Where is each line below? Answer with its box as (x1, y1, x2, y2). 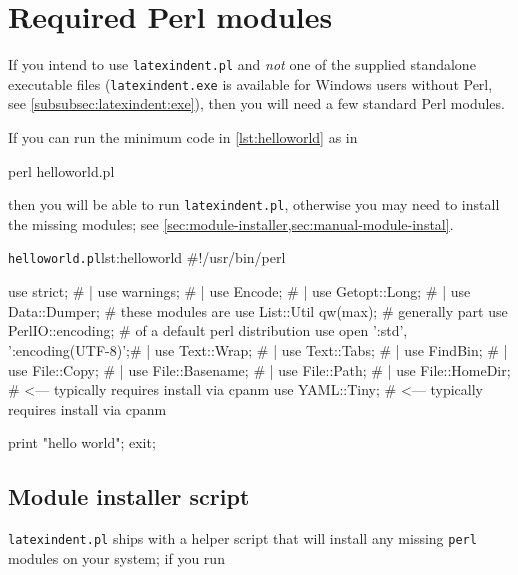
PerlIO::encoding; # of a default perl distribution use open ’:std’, (8, 320, 408, 341)
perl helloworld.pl (8, 160, 115, 181)
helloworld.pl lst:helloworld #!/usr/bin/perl (8, 247, 286, 268)
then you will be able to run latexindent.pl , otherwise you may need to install (8, 194, 500, 215)
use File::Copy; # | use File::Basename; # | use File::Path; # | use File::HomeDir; (8, 359, 511, 380)
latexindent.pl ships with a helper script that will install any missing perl (8, 528, 477, 549)
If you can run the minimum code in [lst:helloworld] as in (8, 127, 358, 148)
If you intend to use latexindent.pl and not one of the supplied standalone (8, 54, 476, 75)
